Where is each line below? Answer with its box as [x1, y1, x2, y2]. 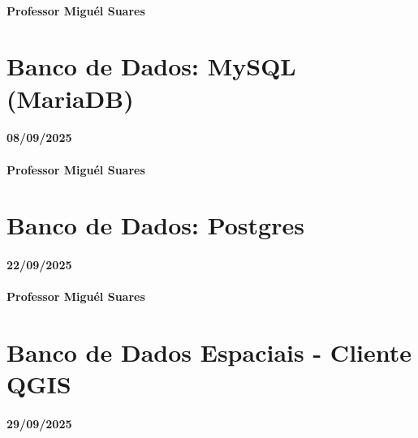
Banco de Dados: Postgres [6, 208, 304, 242]
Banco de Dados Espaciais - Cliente [6, 336, 412, 369]
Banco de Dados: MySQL [6, 49, 296, 83]
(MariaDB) [6, 81, 134, 114]
